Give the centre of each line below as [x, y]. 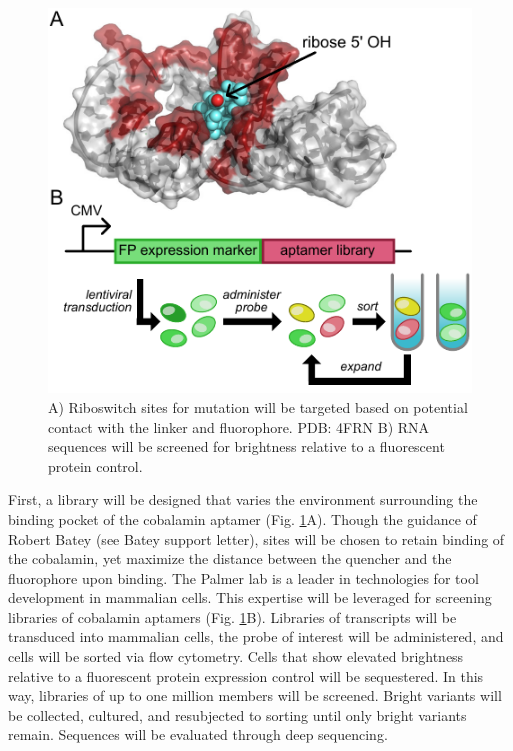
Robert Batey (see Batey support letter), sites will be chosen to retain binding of [256, 538]
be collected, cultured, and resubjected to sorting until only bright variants [237, 714]
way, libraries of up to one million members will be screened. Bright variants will [255, 695]
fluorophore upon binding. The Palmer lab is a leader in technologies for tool [243, 577]
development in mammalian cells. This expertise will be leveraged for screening [250, 597]
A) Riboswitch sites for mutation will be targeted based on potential [258, 406]
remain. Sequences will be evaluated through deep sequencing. [198, 734]
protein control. [95, 465]
